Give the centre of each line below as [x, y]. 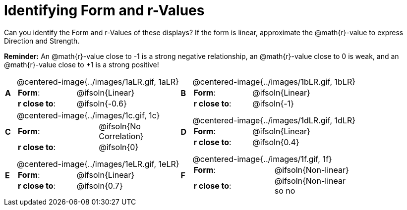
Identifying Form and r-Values [104, 10]
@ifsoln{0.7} [100, 185]
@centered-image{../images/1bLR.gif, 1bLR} [274, 81]
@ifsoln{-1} [273, 103]
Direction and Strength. [42, 41]
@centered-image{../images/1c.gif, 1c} [88, 115]
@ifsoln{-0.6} [102, 103]
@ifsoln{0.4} [276, 142]
